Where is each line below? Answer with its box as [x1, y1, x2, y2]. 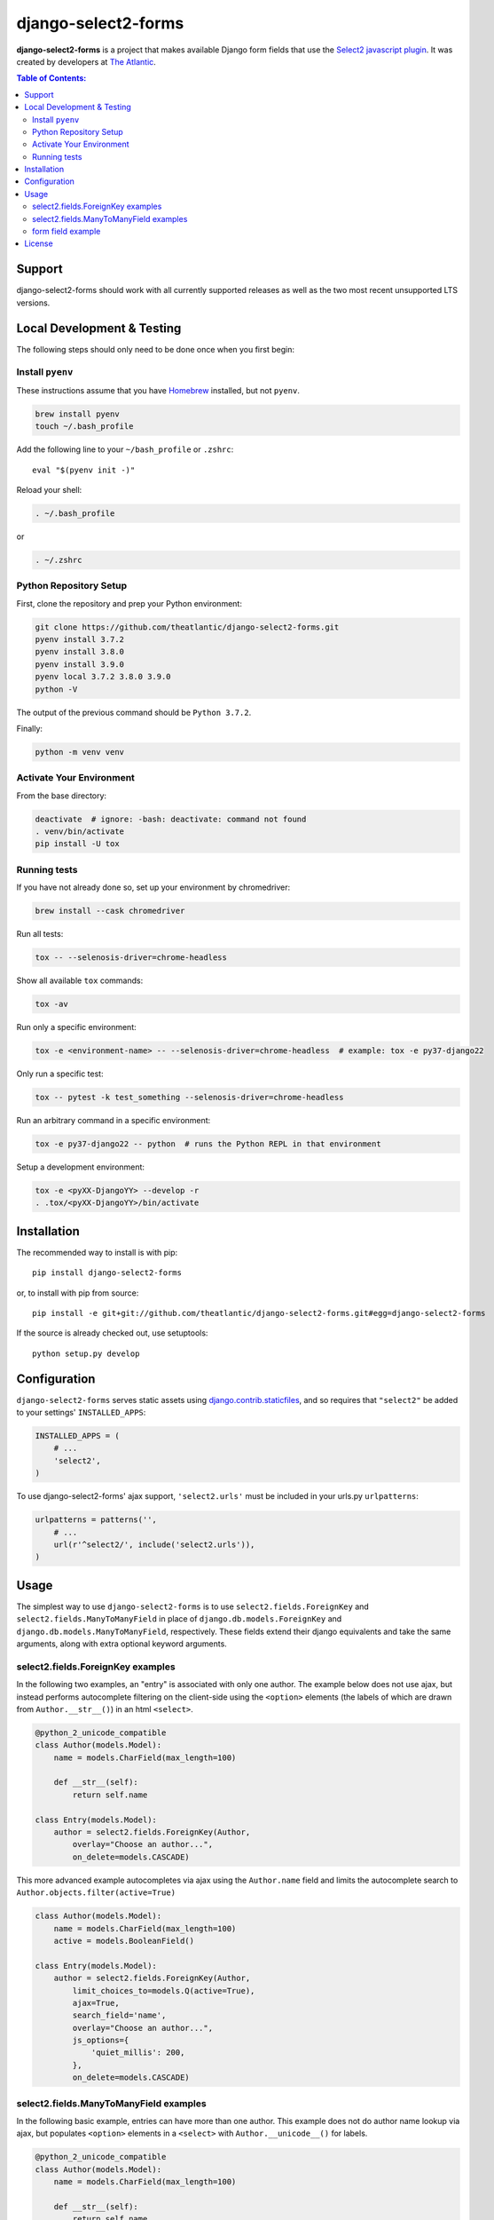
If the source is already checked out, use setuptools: [16, 1328, 208, 1338]
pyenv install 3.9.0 [35, 659, 124, 670]
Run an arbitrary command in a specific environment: [16, 1114, 211, 1125]
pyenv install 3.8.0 [35, 646, 124, 657]
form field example [32, 226, 101, 237]
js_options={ [72, 2035, 129, 2046]
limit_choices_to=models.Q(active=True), [72, 1986, 255, 1995]
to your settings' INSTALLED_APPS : [16, 1407, 146, 1418]
